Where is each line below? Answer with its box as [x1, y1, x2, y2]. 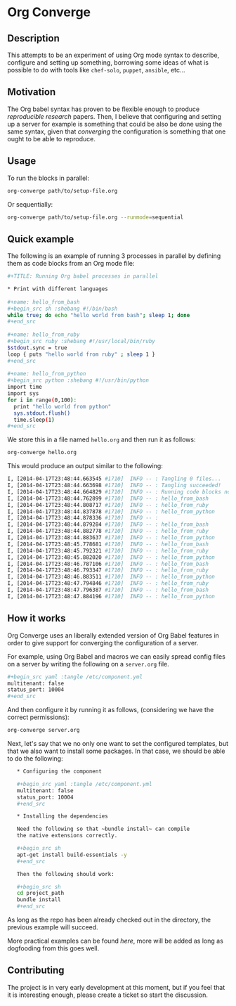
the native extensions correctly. [16, 832, 118, 839]
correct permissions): [7, 713, 70, 721]
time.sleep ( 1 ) [13, 416, 55, 423]
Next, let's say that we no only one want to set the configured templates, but [7, 740, 229, 747]
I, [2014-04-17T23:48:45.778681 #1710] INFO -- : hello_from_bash [7, 541, 209, 548]
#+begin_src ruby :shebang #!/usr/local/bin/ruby [7, 338, 156, 345]
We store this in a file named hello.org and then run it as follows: [7, 435, 196, 444]
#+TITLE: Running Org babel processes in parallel [7, 273, 159, 280]
